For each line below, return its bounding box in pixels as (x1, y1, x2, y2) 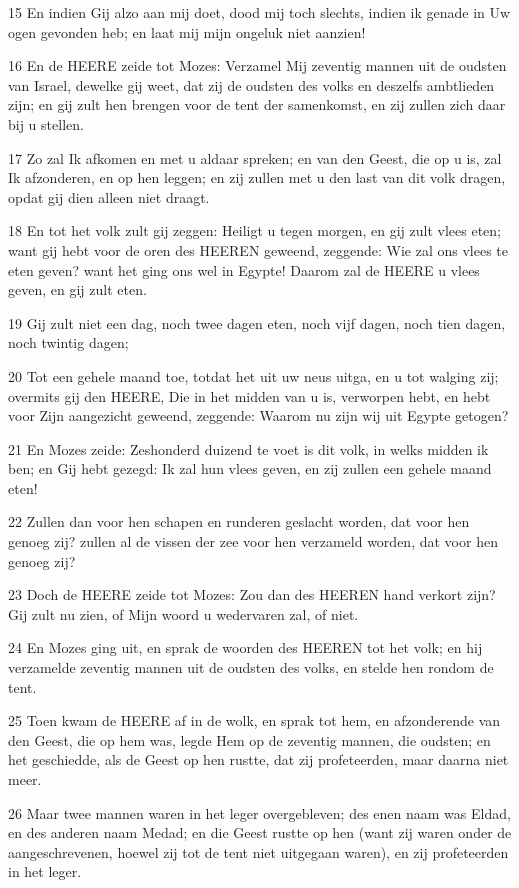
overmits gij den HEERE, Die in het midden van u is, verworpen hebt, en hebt (8, 385, 491, 406)
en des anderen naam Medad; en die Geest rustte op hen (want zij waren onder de (8, 822, 512, 843)
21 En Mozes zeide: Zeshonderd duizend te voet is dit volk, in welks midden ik (8, 438, 489, 459)
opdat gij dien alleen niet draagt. (8, 186, 210, 207)
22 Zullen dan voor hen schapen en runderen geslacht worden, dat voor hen (8, 511, 470, 532)
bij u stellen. (8, 113, 84, 134)
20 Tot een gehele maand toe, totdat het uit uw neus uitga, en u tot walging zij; (8, 365, 499, 386)
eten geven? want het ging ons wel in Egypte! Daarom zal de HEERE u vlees (8, 259, 480, 280)
